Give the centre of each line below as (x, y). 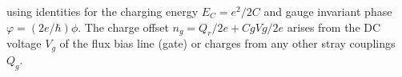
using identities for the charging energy (103, 11)
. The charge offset (123, 27)
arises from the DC (334, 27)
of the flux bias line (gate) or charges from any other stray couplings (227, 43)
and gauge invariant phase (328, 11)
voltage (24, 43)
